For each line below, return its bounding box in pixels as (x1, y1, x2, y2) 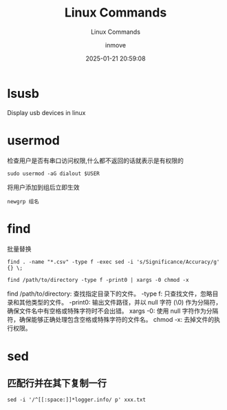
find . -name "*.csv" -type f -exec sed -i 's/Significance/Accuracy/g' (7, 258, 220, 265)
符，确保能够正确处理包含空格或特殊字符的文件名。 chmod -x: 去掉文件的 (7, 315, 215, 323)
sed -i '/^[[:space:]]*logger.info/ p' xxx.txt (7, 396, 147, 403)
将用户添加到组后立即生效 (7, 183, 80, 191)
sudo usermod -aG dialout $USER (7, 170, 100, 177)
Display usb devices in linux (7, 108, 86, 116)
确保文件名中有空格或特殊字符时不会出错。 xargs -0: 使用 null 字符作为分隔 (7, 307, 219, 315)
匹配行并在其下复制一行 (7, 378, 107, 389)
